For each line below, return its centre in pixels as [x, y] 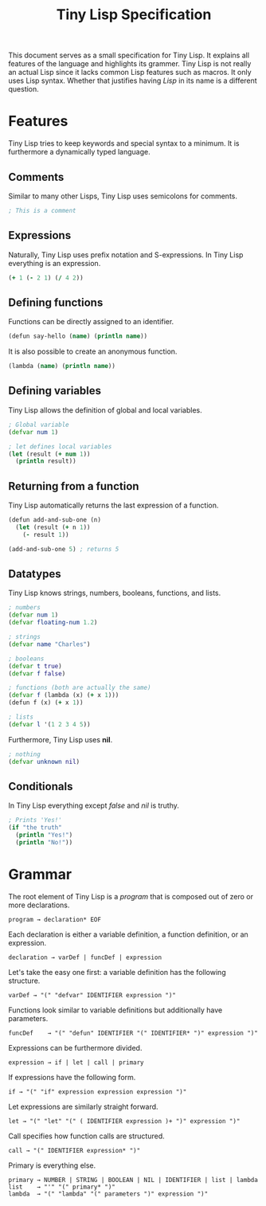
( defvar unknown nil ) [44, 762]
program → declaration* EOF [55, 919]
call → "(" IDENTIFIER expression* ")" [74, 1150]
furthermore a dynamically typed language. [79, 152]
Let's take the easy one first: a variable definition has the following [117, 972]
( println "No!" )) [44, 842]
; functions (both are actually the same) [80, 688]
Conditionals [41, 786]
